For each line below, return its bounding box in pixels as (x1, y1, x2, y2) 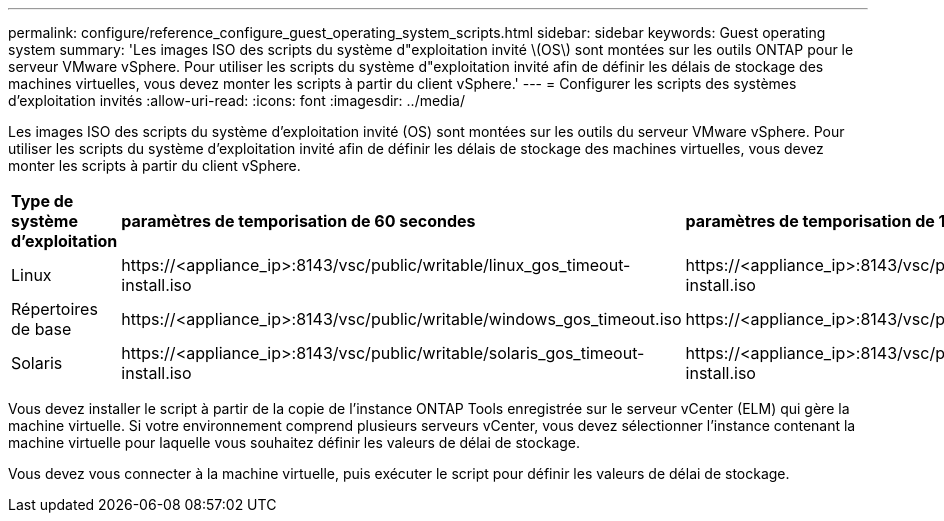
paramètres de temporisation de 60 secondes (121, 211, 476, 231)
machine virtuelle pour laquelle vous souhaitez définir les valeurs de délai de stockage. (8, 434, 581, 451)
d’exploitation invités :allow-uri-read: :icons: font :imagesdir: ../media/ (8, 92, 465, 109)
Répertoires (11, 299, 98, 319)
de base (11, 319, 72, 339)
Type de (11, 191, 74, 211)
